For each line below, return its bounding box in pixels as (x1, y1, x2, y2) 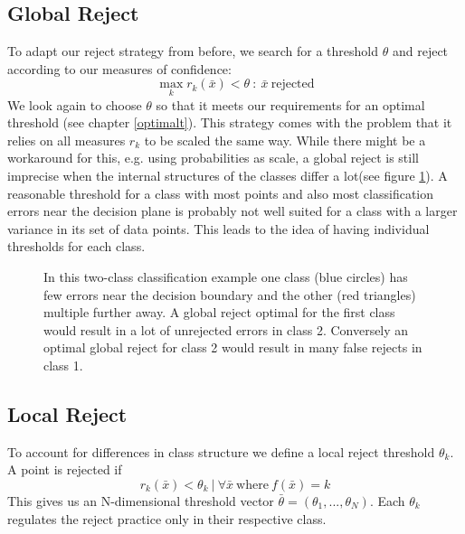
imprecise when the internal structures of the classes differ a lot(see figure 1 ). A (7, 165, 448, 184)
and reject (392, 42, 449, 61)
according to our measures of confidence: (7, 59, 232, 78)
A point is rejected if (7, 460, 122, 479)
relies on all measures (7, 130, 126, 149)
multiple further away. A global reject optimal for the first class (43, 303, 395, 322)
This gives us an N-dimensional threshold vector (7, 491, 274, 510)
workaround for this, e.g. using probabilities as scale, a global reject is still (7, 148, 419, 167)
